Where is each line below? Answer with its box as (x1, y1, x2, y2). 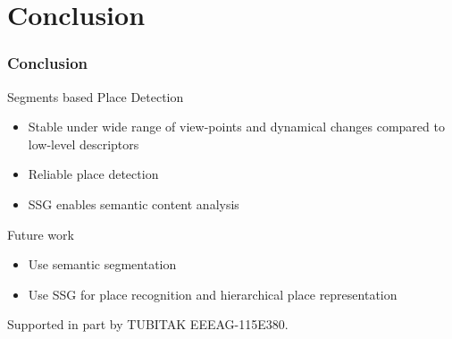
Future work (7, 225, 74, 243)
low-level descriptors (28, 134, 139, 153)
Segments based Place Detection (7, 87, 184, 106)
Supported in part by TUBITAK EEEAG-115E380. (7, 315, 289, 334)
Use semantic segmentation (28, 255, 177, 274)
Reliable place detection (28, 165, 159, 183)
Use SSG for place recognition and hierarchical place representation (28, 284, 398, 303)
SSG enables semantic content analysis (28, 194, 239, 213)
